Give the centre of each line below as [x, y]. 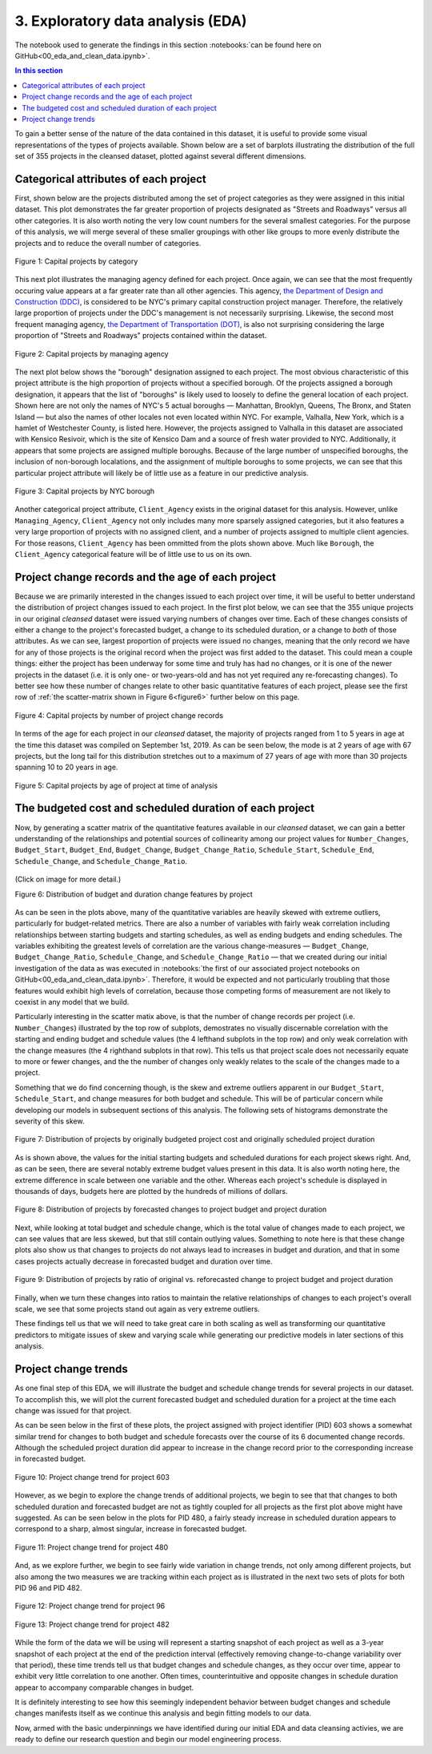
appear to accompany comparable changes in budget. [104, 1687]
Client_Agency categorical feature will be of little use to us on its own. [133, 554]
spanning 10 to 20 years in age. [66, 767]
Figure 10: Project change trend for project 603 [92, 1477]
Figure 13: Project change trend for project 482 [92, 1624]
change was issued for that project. [73, 1410]
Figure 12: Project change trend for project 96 [90, 1606]
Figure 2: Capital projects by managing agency [92, 353]
